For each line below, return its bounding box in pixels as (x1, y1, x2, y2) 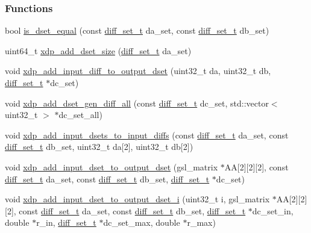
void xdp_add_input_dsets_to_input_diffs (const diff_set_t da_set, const (5, 128, 289, 141)
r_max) (187, 216, 216, 229)
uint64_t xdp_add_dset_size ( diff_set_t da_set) (5, 44, 192, 57)
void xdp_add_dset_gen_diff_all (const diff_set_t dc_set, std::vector (5, 96, 269, 109)
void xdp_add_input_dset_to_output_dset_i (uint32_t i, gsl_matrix (5, 193, 270, 205)
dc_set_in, (252, 204, 294, 217)
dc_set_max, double (103, 216, 180, 229)
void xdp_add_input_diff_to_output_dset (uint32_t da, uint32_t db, (5, 64, 271, 77)
